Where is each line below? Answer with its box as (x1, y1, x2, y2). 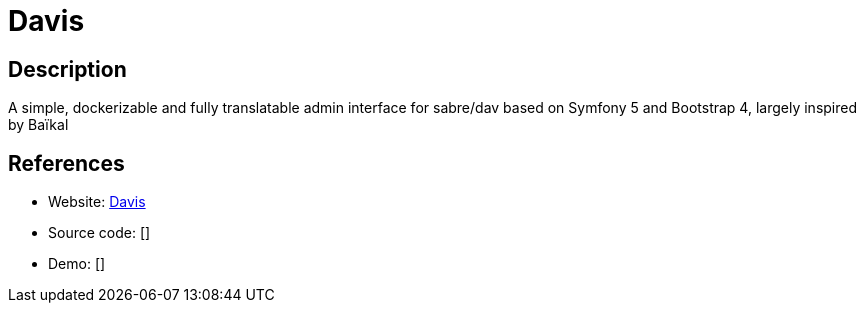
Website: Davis (48, 193, 146, 211)
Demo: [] (48, 255, 106, 273)
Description (8, 56, 127, 82)
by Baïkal (8, 116, 69, 134)
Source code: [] (48, 224, 151, 242)
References (8, 150, 125, 176)
